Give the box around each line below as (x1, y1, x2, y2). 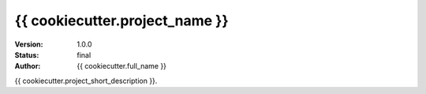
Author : (14, 62, 41, 71)
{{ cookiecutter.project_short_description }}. (14, 76, 158, 85)
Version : (14, 39, 43, 49)
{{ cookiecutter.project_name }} (14, 12, 229, 29)
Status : (14, 50, 39, 59)
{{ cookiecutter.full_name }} (77, 62, 167, 71)
